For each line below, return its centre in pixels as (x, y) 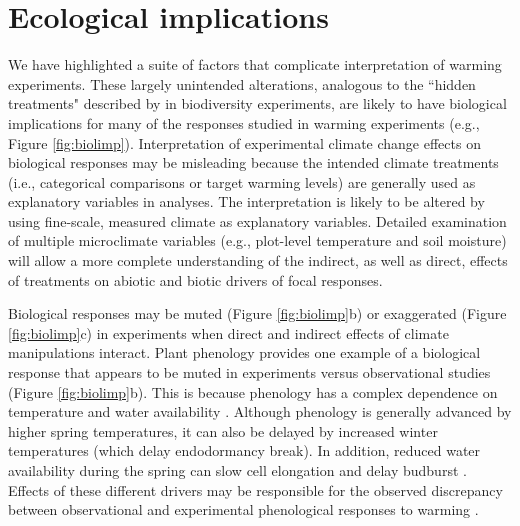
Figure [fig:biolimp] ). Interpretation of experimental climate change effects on (244, 142)
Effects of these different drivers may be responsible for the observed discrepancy (255, 489)
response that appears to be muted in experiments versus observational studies (249, 372)
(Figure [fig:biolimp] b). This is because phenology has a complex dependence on (253, 391)
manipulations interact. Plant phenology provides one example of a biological (244, 352)
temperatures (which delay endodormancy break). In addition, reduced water (244, 450)
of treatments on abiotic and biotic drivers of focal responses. (195, 279)
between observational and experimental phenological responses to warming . (243, 509)
